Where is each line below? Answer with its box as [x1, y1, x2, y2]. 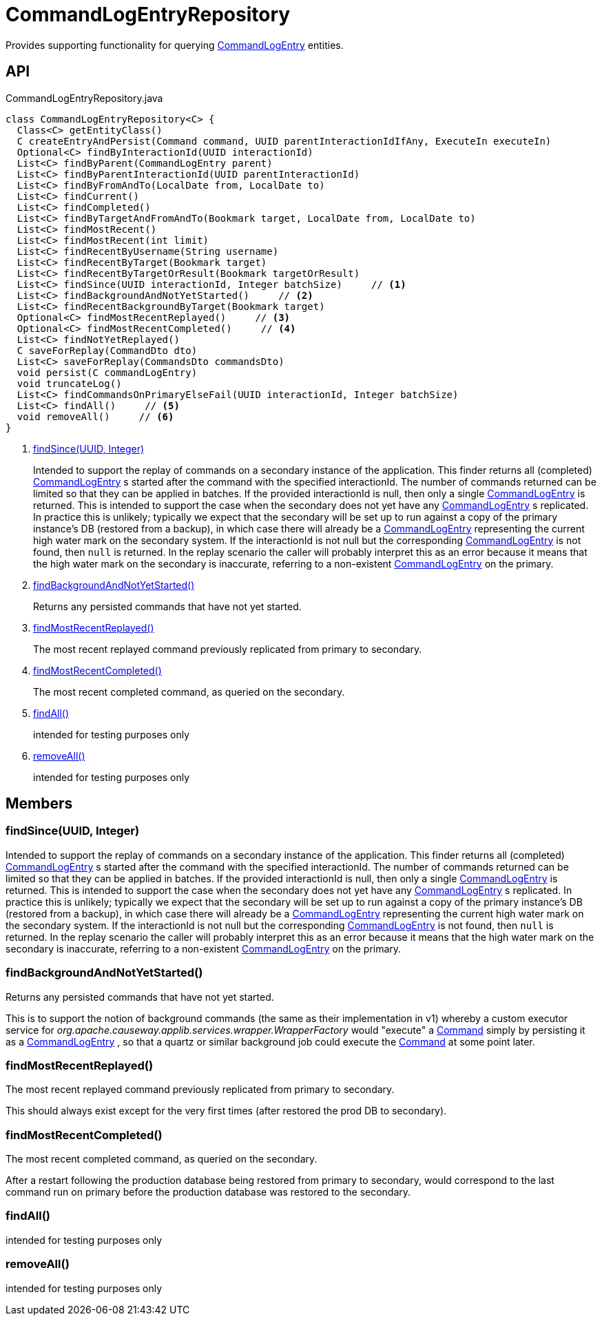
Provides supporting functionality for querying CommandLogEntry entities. [6, 39, 344, 51]
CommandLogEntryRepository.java [6, 92, 163, 104]
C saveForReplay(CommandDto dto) [17, 344, 198, 356]
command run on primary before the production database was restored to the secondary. [6, 1186, 411, 1198]
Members [6, 795, 73, 813]
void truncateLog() [17, 377, 122, 389]
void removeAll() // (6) [17, 410, 174, 422]
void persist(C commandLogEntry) [17, 366, 198, 378]
